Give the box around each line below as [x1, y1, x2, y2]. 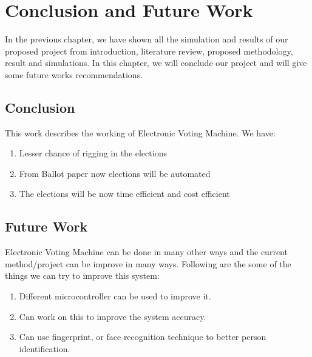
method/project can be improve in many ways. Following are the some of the [5, 257, 291, 270]
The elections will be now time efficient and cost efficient [19, 187, 230, 200]
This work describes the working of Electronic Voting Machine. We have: [5, 126, 276, 139]
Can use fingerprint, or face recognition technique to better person [19, 330, 266, 343]
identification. [19, 342, 70, 355]
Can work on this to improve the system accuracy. [19, 310, 206, 322]
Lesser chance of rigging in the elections [19, 147, 167, 159]
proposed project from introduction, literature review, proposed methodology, [5, 44, 293, 57]
